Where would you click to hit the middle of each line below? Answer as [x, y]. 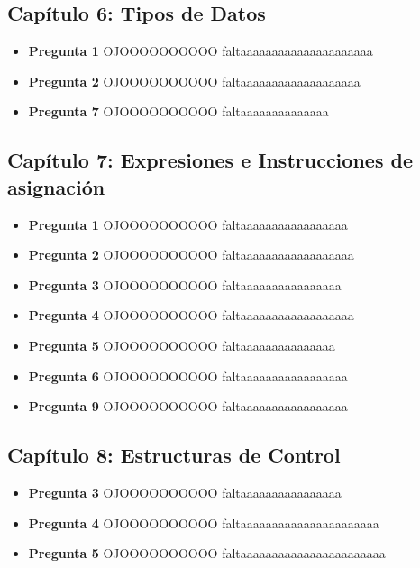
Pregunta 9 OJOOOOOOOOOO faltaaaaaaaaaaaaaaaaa [188, 406]
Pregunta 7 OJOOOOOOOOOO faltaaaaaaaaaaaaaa [178, 111]
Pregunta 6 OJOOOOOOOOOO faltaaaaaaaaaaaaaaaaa [188, 376]
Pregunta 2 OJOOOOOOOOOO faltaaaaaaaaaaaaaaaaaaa [194, 81]
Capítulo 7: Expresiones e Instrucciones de [210, 160]
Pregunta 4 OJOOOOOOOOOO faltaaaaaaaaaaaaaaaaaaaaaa [204, 522]
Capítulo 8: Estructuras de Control [174, 455]
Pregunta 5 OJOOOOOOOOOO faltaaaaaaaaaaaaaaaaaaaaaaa [207, 553]
